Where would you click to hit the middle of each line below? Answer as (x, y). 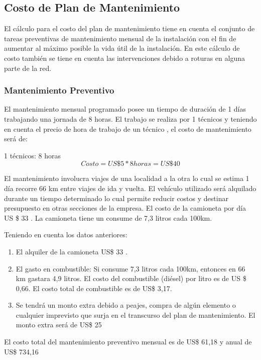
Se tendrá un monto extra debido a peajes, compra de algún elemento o (126, 305)
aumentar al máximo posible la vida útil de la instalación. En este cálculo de (122, 48)
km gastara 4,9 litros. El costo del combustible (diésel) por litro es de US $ (131, 278)
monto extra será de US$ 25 (59, 325)
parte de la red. (28, 68)
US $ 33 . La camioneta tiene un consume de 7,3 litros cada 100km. (108, 217)
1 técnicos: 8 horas (32, 155)
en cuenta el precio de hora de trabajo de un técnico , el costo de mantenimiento (128, 128)
